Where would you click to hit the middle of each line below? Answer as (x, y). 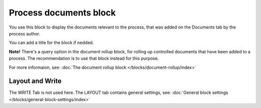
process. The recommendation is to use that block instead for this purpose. (84, 59)
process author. (25, 33)
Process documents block (62, 13)
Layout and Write (35, 81)
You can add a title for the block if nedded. (51, 43)
